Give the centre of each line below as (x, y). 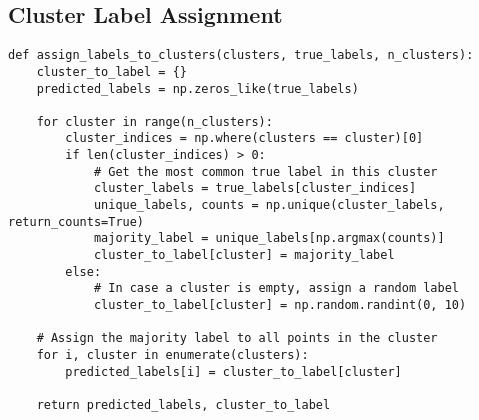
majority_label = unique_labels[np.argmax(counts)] (269, 238)
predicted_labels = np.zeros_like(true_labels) (197, 88)
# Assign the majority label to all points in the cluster (237, 338)
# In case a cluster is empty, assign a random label (276, 288)
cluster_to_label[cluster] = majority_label (244, 255)
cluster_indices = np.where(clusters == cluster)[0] (244, 138)
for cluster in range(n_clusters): (154, 121)
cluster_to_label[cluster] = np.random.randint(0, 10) (280, 305)
